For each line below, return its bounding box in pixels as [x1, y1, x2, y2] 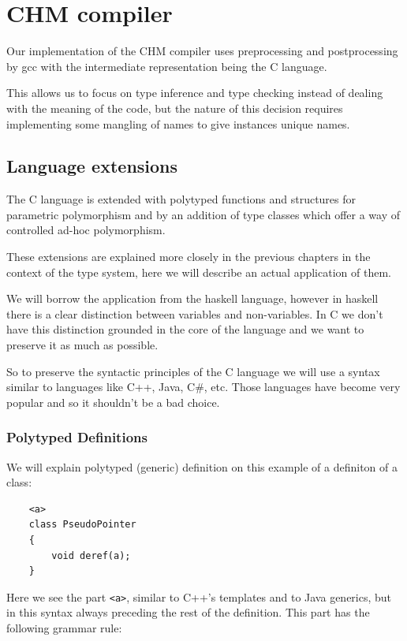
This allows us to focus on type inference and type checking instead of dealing [6, 84, 383, 101]
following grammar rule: [6, 620, 122, 636]
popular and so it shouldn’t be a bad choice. [6, 393, 220, 410]
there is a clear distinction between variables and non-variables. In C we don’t [6, 305, 383, 322]
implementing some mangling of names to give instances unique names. [6, 115, 350, 132]
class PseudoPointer [28, 519, 136, 531]
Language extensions [6, 154, 178, 178]
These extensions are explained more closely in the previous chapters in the [6, 248, 371, 265]
